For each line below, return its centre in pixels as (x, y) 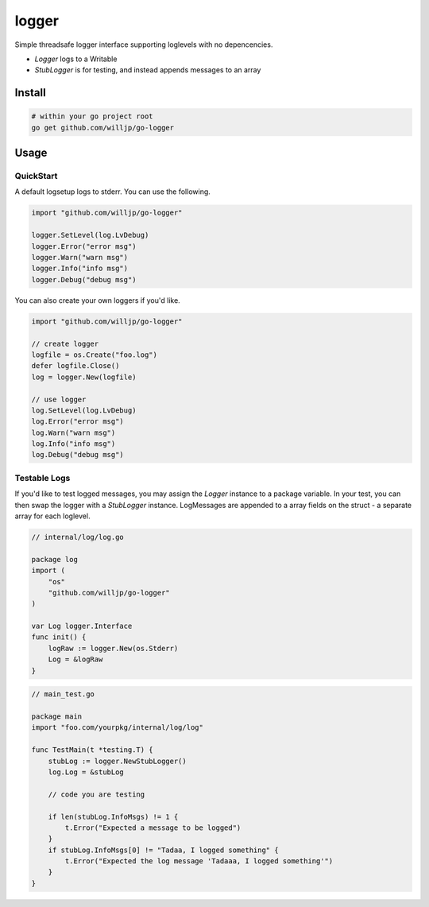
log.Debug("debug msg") (78, 455)
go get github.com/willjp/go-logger (103, 128)
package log (55, 559)
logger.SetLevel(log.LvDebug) (90, 235)
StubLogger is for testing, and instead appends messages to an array (148, 70)
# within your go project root (93, 116)
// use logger (59, 399)
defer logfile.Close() (75, 366)
